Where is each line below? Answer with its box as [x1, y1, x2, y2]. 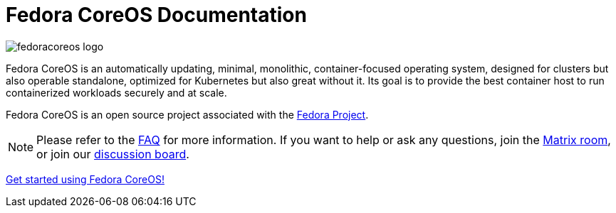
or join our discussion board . [36, 146, 189, 161]
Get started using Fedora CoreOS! [6, 173, 165, 185]
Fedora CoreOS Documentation [6, 3, 307, 27]
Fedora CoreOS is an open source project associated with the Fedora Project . [6, 108, 369, 121]
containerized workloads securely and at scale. [6, 86, 227, 99]
